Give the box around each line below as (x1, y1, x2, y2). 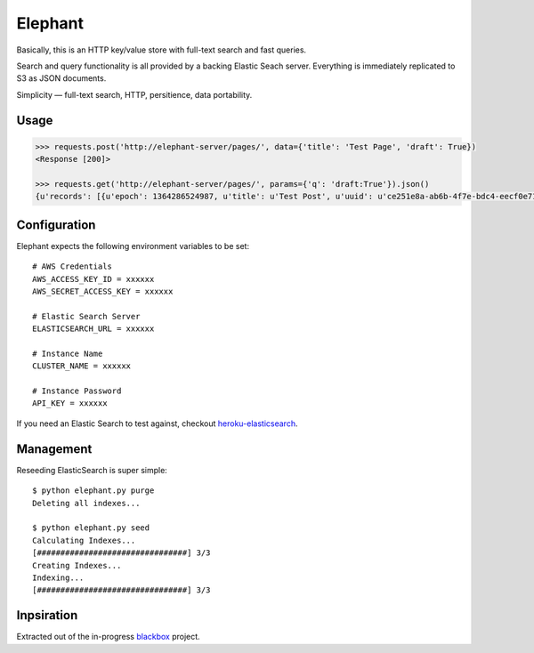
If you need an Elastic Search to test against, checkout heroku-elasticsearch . (16, 418, 298, 429)
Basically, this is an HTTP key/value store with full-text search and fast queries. (16, 44, 307, 55)
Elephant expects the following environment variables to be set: (16, 240, 249, 251)
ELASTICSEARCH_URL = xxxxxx (32, 324, 155, 334)
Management (16, 441, 93, 456)
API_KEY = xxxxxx (32, 399, 108, 408)
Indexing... (32, 572, 85, 583)
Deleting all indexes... (32, 498, 141, 508)
